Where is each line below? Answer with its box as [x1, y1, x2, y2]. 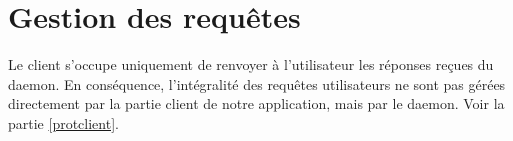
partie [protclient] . [8, 112, 119, 133]
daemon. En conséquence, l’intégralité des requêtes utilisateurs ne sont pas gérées [8, 73, 506, 94]
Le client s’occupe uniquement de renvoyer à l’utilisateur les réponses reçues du [8, 54, 494, 75]
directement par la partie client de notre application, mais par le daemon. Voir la [8, 93, 505, 114]
